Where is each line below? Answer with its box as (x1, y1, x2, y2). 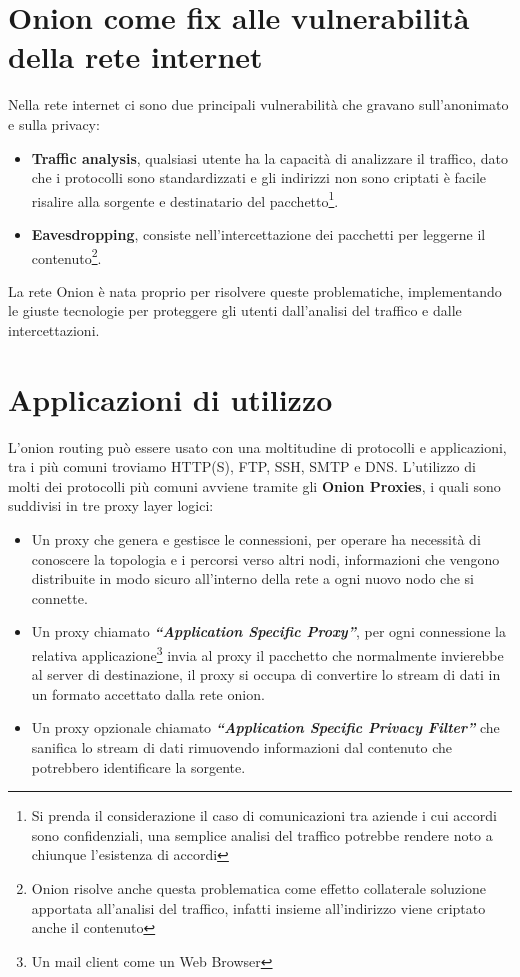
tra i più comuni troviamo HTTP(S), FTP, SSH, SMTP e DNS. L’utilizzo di (8, 456, 476, 477)
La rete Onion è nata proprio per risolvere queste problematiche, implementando (8, 280, 502, 301)
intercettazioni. (8, 319, 100, 340)
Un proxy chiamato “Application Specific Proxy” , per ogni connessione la (31, 621, 506, 642)
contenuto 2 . (31, 244, 102, 268)
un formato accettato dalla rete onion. (31, 683, 265, 704)
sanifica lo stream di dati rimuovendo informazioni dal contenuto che (31, 737, 453, 758)
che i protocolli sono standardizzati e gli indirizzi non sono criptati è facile (31, 167, 487, 188)
